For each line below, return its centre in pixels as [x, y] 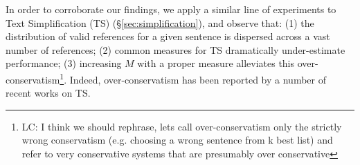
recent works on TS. [48, 93]
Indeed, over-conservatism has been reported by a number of [198, 79]
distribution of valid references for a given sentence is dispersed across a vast [168, 36]
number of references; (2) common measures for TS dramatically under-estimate [175, 49]
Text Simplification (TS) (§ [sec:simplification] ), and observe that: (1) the [160, 22]
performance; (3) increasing [64, 63]
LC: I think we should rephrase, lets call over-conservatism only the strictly [182, 126]
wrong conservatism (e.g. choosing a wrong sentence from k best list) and [177, 140]
